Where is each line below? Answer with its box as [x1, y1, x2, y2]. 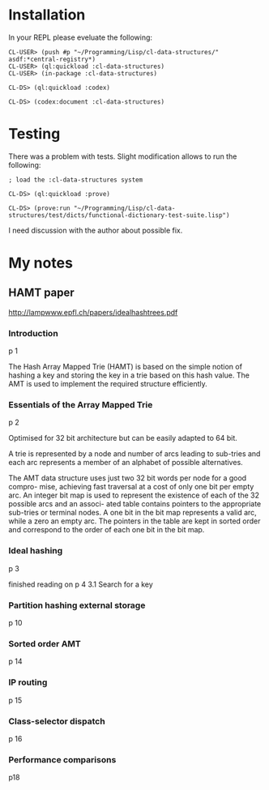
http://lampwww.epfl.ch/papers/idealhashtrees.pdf [8, 307, 178, 317]
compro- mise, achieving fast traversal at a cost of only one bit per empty [8, 482, 254, 492]
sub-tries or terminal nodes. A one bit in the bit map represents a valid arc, [8, 508, 257, 518]
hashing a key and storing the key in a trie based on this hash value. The [8, 370, 250, 380]
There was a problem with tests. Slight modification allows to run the [8, 152, 237, 161]
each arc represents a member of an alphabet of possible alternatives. [8, 458, 243, 468]
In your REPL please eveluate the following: [8, 32, 152, 42]
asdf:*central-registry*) [8, 55, 96, 63]
